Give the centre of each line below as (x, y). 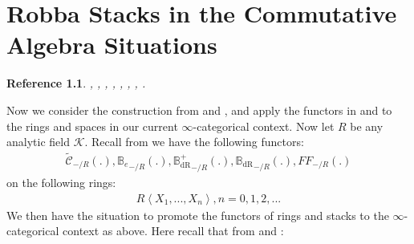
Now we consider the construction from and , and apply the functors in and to (199, 110)
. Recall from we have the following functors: (194, 142)
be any (367, 126)
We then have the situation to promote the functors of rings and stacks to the (198, 215)
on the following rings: (61, 183)
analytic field (38, 142)
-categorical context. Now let (264, 126)
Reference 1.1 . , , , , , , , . (76, 83)
